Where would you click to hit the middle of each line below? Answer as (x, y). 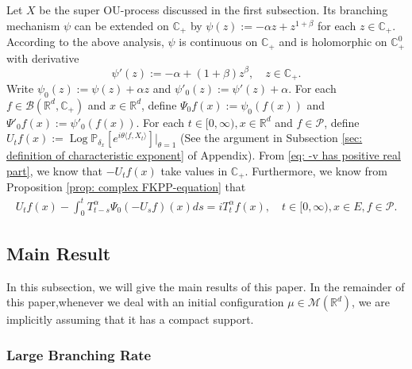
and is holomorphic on (333, 42)
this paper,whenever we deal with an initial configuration (145, 302)
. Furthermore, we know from (316, 171)
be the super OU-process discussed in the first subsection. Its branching (214, 10)
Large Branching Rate (79, 354)
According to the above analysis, (85, 42)
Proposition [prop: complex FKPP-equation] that (126, 187)
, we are (371, 302)
